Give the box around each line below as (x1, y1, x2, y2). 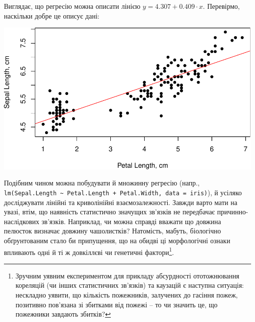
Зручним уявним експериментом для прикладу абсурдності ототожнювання (15, 270, 240, 280)
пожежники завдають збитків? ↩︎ (15, 309, 111, 319)
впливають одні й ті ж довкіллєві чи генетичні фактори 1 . (4, 245, 174, 257)
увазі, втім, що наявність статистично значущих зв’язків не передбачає (4, 207, 215, 217)
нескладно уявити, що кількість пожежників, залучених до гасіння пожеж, (15, 289, 238, 299)
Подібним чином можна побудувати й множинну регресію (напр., (4, 178, 200, 188)
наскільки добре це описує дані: (4, 10, 100, 21)
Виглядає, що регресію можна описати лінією (4, 1, 141, 11)
